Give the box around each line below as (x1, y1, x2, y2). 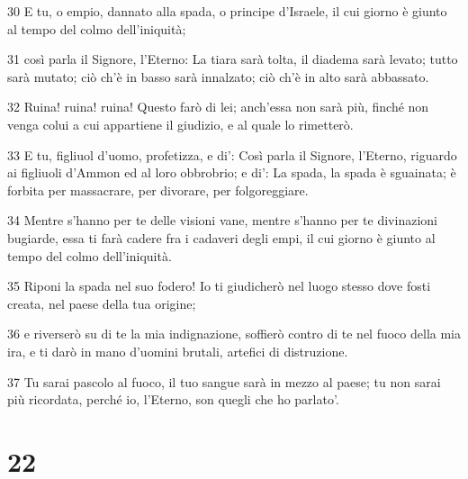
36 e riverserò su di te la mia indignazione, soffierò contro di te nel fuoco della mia (7, 324, 461, 343)
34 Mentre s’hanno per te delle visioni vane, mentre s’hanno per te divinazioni (7, 211, 437, 230)
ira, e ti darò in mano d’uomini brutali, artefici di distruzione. (7, 341, 348, 360)
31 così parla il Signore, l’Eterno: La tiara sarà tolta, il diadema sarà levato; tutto (7, 50, 458, 68)
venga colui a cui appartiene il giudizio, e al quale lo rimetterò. (7, 114, 354, 133)
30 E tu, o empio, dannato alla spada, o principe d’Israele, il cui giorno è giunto (7, 2, 447, 20)
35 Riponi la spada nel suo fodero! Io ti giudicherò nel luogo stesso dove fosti (7, 276, 431, 295)
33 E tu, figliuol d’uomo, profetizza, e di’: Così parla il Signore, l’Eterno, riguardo (7, 145, 457, 164)
